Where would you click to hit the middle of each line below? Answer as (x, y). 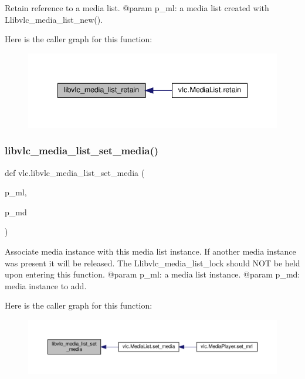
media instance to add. (46, 285)
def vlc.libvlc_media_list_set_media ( (75, 172)
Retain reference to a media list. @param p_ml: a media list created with (137, 8)
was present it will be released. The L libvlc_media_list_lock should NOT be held (152, 263)
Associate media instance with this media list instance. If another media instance (150, 251)
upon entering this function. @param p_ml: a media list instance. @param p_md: (152, 274)
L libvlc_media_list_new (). (54, 19)
